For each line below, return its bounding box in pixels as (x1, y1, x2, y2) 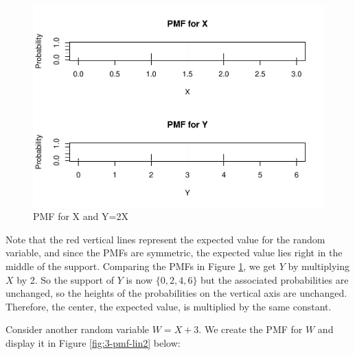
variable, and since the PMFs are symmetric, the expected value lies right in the (5, 245, 343, 260)
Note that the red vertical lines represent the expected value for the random (5, 232, 325, 246)
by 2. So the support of (16, 272, 114, 286)
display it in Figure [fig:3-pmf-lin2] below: (5, 335, 181, 350)
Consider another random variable (5, 322, 150, 336)
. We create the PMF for (198, 322, 303, 336)
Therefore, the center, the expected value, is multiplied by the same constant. (5, 299, 332, 313)
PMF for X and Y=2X (33, 209, 128, 223)
